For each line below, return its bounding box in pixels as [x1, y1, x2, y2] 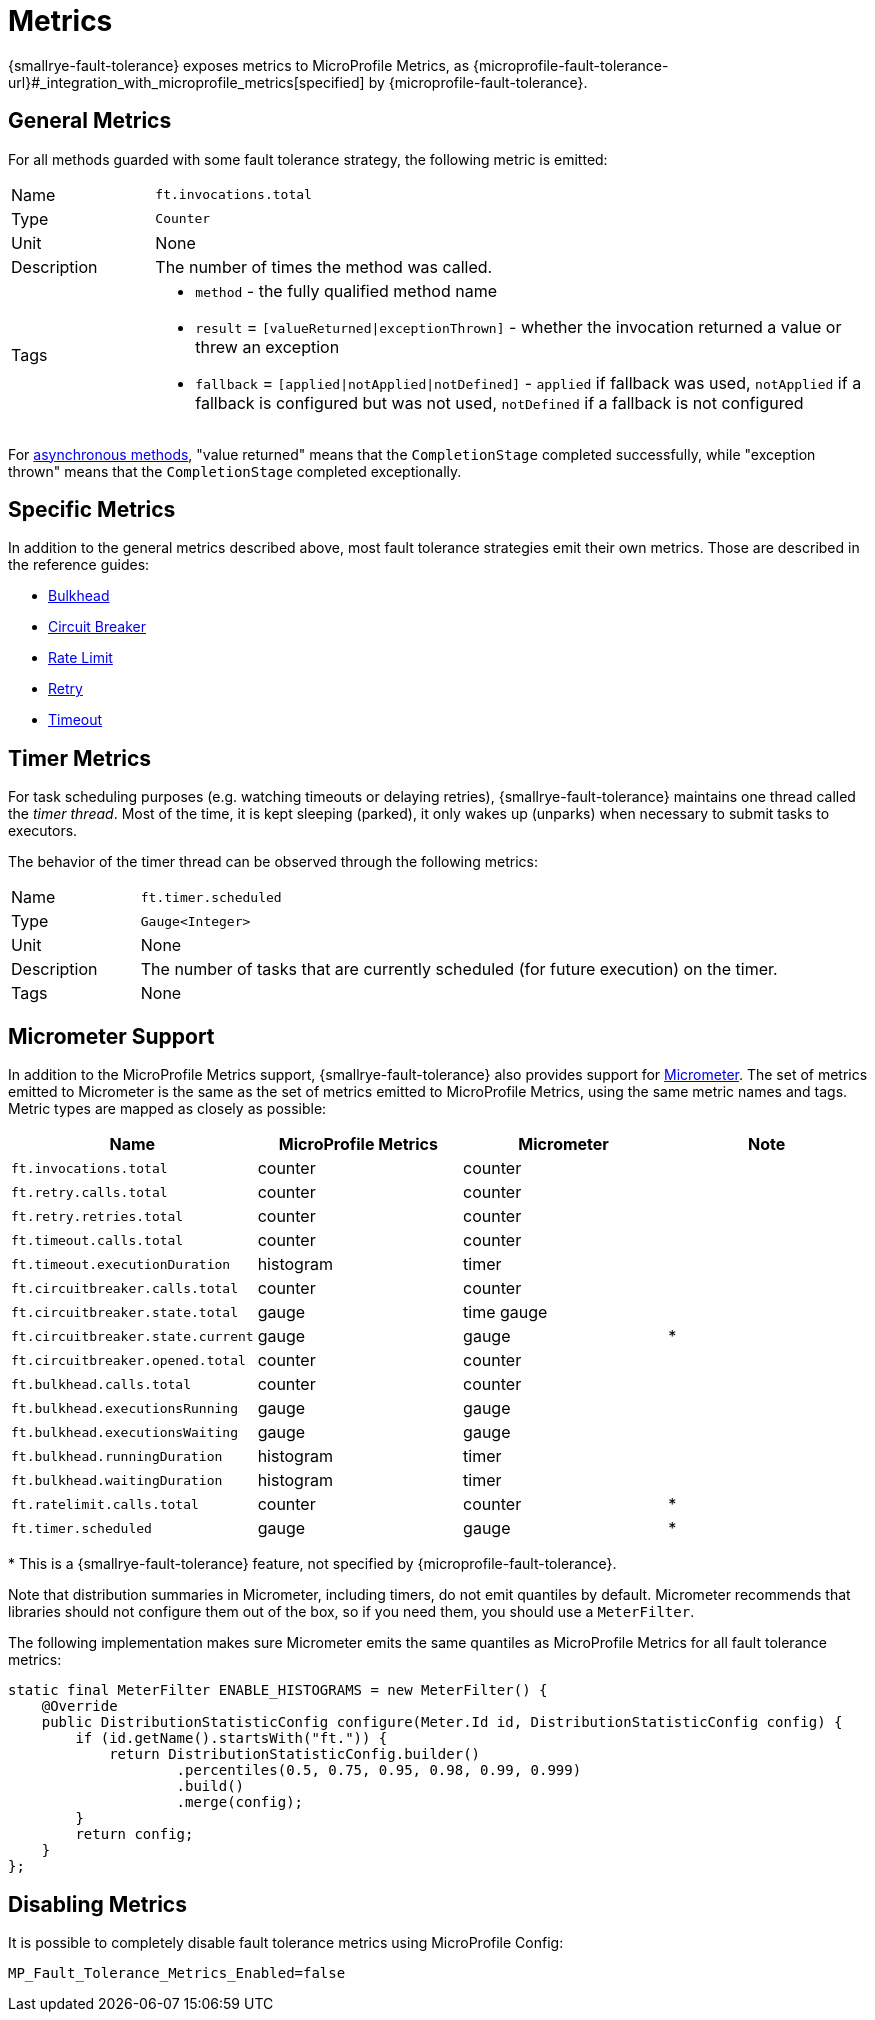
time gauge [463, 1302, 548, 1323]
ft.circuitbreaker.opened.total [11, 1352, 246, 1368]
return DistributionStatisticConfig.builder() [109, 1746, 481, 1763]
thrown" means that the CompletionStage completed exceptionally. [8, 462, 462, 480]
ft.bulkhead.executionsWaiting [11, 1424, 238, 1440]
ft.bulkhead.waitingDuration [11, 1472, 223, 1488]
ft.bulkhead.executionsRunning [11, 1400, 238, 1416]
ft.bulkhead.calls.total [11, 1376, 192, 1392]
